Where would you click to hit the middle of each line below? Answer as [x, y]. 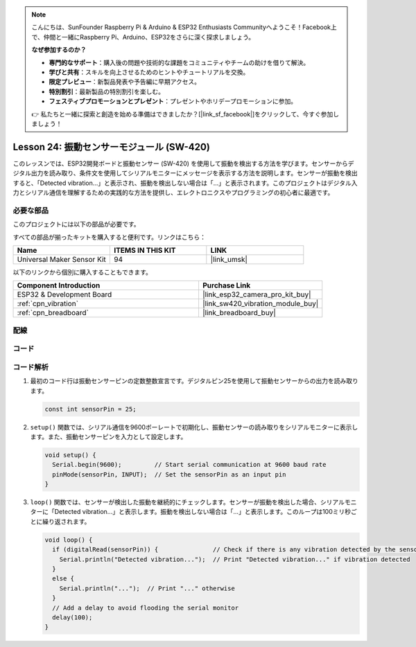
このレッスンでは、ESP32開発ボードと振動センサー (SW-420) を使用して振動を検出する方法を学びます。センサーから [180, 163]
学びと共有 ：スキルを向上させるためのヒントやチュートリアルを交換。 [149, 72]
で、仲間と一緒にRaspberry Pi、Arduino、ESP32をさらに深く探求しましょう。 [143, 37]
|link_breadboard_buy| [239, 313]
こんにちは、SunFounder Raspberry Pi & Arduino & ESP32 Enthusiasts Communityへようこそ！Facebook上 [184, 27]
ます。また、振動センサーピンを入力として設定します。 [109, 436]
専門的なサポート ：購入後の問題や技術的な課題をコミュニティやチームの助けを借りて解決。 [179, 62]
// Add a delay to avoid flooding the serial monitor [146, 608]
